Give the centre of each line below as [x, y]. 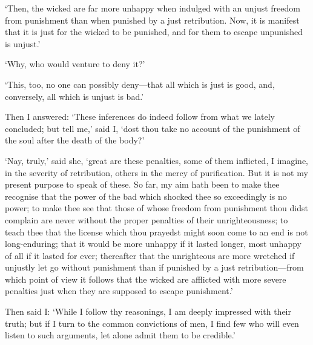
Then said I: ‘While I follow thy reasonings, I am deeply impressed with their [148, 311]
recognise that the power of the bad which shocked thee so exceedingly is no [146, 196]
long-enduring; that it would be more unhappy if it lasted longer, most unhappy [153, 244]
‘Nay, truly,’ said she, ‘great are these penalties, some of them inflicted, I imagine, [156, 160]
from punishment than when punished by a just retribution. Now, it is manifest [152, 20]
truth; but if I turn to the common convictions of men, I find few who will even [152, 323]
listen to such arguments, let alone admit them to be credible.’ [120, 335]
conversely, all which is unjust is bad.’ [74, 96]
